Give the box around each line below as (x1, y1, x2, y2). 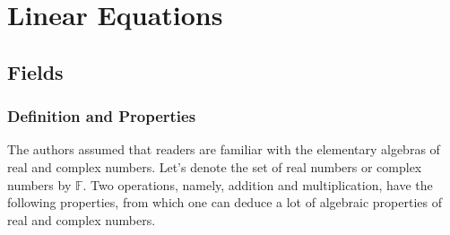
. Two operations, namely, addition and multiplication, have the (82, 175, 433, 194)
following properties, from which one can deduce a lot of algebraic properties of (7, 193, 442, 212)
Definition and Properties (7, 105, 196, 127)
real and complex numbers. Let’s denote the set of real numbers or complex (7, 157, 422, 176)
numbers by (7, 175, 72, 194)
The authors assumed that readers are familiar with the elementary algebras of (7, 140, 440, 159)
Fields (7, 57, 64, 85)
